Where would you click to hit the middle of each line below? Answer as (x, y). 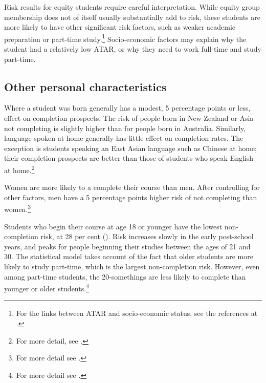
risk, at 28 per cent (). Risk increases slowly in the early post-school (147, 236)
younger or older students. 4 (47, 288)
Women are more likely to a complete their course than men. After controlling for (132, 187)
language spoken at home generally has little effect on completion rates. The (124, 138)
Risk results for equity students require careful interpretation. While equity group (132, 7)
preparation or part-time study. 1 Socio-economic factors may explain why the (125, 38)
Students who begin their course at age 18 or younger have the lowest (113, 226)
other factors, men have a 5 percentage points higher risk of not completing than (131, 197)
